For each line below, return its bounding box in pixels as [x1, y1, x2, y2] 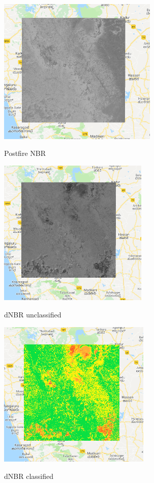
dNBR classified [4, 470, 53, 481]
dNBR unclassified [4, 309, 61, 319]
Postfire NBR [4, 148, 46, 158]
